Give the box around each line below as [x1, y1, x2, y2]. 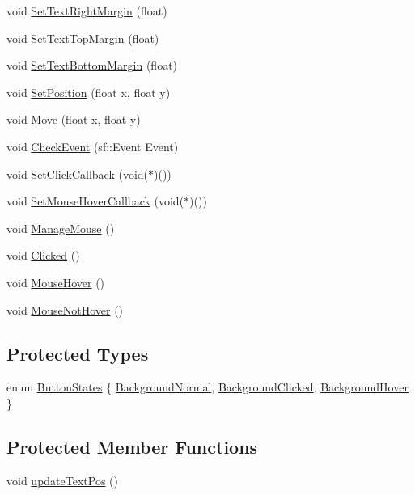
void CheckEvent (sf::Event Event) [6, 137, 179, 154]
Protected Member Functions [6, 434, 258, 459]
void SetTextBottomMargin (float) [6, 57, 178, 74]
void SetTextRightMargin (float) [6, 2, 167, 19]
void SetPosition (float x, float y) [6, 83, 171, 100]
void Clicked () [6, 247, 80, 264]
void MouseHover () [6, 273, 105, 290]
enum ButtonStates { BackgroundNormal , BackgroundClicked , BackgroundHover [6, 379, 409, 396]
